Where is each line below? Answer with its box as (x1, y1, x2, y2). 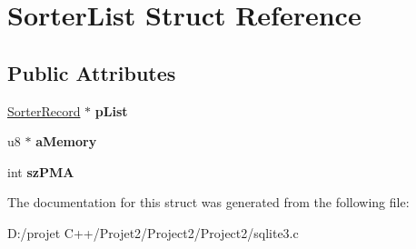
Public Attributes (7, 58, 176, 86)
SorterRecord (7, 101, 81, 120)
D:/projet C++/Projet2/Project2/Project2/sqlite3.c (7, 223, 299, 242)
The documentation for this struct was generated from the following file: (7, 193, 410, 212)
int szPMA (7, 162, 74, 181)
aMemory (35, 132, 97, 151)
